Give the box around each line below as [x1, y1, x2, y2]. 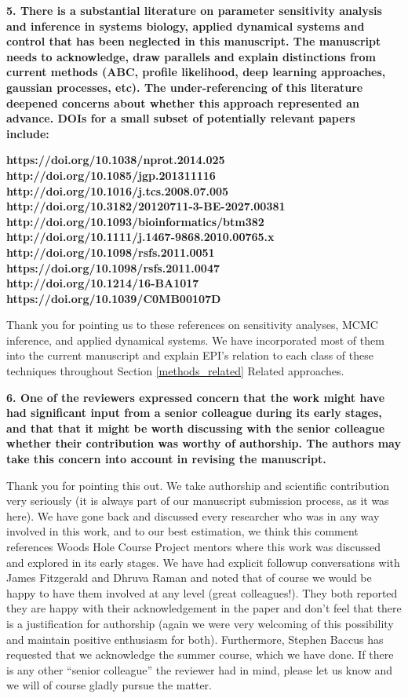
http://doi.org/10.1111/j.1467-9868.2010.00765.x [6, 228, 275, 245]
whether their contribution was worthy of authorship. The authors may [6, 435, 401, 451]
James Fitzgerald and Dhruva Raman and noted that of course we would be [6, 569, 372, 586]
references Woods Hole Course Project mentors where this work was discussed [6, 539, 381, 554]
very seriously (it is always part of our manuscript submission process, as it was [6, 492, 389, 509]
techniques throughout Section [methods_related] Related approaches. [6, 363, 344, 379]
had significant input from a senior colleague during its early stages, [6, 404, 382, 421]
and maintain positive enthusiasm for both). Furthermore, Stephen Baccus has [6, 630, 384, 647]
